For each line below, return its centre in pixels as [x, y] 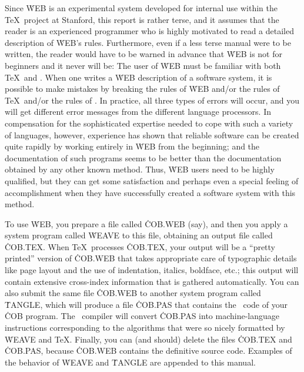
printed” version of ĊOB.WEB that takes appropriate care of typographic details [151, 258]
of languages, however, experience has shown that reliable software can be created [152, 134]
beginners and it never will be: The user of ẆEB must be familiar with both [143, 65]
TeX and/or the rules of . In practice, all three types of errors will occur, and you [152, 100]
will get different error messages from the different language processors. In [138, 112]
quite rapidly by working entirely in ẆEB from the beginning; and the [132, 146]
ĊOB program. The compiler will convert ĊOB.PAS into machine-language [142, 316]
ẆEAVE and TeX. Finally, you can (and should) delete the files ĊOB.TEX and [148, 339]
